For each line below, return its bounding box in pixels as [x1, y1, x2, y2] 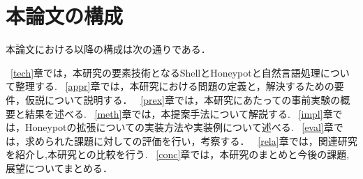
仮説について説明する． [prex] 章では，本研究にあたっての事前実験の [24, 92, 341, 107]
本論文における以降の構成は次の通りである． [6, 42, 211, 56]
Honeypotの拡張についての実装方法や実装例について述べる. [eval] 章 [24, 120, 334, 134]
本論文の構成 [6, 1, 124, 30]
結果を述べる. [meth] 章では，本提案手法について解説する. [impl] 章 [24, 106, 333, 120]
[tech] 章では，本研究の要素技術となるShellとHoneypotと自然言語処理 [10, 65, 320, 79]
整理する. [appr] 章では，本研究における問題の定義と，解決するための [15, 79, 334, 93]
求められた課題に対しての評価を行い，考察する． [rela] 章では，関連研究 [24, 133, 357, 148]
